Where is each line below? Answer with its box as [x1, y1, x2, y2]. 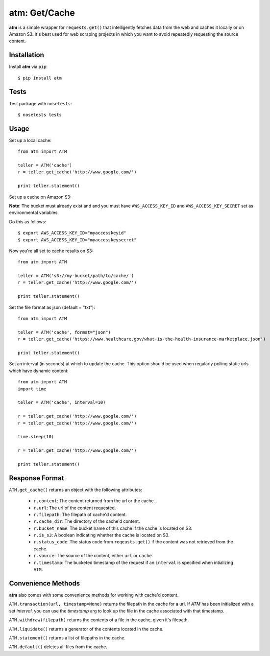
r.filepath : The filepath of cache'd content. [33, 512, 127, 517]
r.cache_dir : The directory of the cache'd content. [33, 518, 140, 524]
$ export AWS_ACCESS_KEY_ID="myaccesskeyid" [18, 230, 127, 236]
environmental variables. [9, 210, 59, 215]
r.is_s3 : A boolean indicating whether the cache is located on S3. [33, 532, 170, 538]
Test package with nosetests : [9, 100, 72, 106]
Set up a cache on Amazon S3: [9, 194, 72, 200]
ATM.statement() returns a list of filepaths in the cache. [9, 634, 126, 641]
